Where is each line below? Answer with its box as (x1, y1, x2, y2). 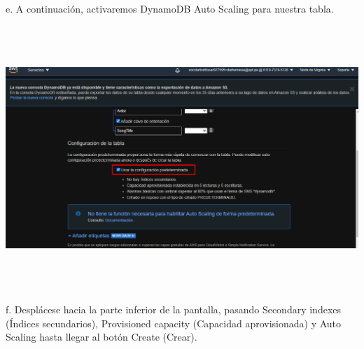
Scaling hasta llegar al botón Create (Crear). (6, 329, 197, 344)
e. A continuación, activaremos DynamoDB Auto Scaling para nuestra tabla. (6, 1, 334, 15)
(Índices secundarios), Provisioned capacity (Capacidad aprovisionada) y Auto (6, 315, 342, 330)
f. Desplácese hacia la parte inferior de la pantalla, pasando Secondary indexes (6, 302, 342, 317)
